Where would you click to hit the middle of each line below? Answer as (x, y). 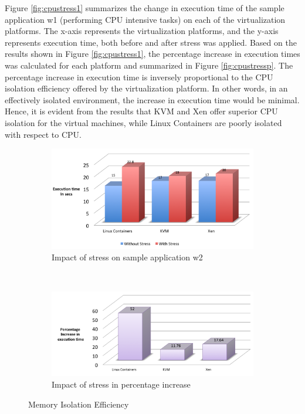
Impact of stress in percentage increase (121, 384)
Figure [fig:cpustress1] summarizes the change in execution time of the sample (145, 8)
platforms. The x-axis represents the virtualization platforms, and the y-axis (142, 31)
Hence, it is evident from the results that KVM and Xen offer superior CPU (141, 111)
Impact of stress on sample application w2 (127, 257)
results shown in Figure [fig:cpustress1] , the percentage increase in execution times (152, 54)
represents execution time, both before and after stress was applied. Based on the (151, 42)
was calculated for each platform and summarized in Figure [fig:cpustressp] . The (149, 65)
